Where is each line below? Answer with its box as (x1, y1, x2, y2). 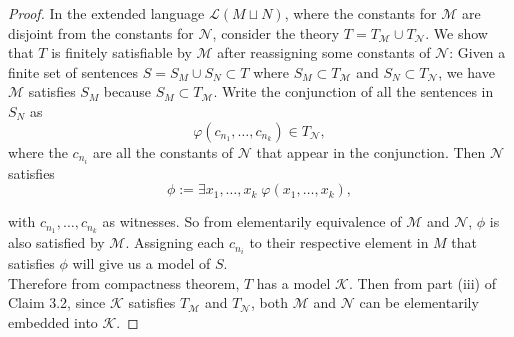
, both (251, 292, 288, 313)
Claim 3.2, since (8, 292, 106, 313)
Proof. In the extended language (8, 3, 205, 23)
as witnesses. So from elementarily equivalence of (102, 211, 402, 232)
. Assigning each (125, 232, 225, 253)
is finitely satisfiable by (51, 42, 192, 63)
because (103, 81, 151, 102)
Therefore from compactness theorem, (8, 272, 240, 293)
